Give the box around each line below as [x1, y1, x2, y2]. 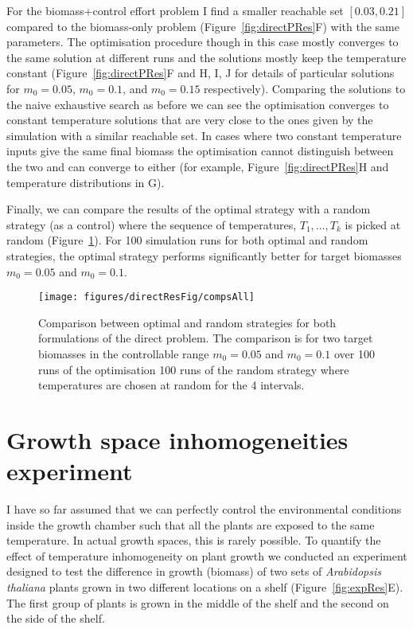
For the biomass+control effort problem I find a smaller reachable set [6, 2, 344, 18]
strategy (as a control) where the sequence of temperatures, [6, 216, 297, 232]
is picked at [345, 216, 401, 232]
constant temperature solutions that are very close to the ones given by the [6, 111, 373, 128]
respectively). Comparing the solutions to [204, 80, 406, 96]
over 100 [333, 345, 375, 361]
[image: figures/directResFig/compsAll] [38, 291, 255, 303]
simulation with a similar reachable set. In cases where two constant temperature [6, 127, 402, 143]
